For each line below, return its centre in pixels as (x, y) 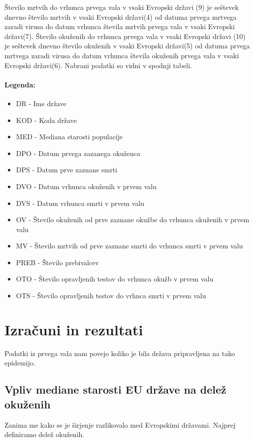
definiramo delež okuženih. (45, 434)
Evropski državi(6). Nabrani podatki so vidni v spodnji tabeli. (98, 65)
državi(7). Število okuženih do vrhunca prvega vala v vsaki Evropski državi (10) (125, 36)
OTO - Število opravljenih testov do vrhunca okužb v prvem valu (115, 279)
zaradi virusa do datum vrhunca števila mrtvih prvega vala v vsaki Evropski (120, 26)
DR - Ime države (41, 103)
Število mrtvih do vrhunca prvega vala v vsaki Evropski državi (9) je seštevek (122, 7)
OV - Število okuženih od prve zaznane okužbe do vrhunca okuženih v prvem (133, 220)
